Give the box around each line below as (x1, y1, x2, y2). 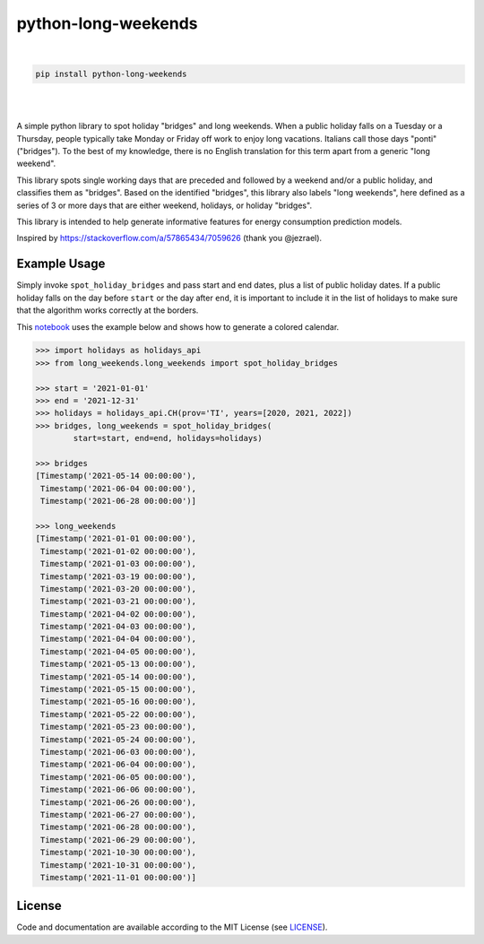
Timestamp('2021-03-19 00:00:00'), (40, 571, 197, 582)
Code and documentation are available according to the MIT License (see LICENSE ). (16, 922, 328, 932)
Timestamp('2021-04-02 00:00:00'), (40, 609, 197, 619)
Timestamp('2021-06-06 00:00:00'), (40, 784, 197, 795)
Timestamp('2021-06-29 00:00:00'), (40, 835, 197, 844)
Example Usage (16, 256, 106, 272)
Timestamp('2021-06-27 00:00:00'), (40, 810, 197, 819)
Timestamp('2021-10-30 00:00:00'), (40, 847, 197, 858)
